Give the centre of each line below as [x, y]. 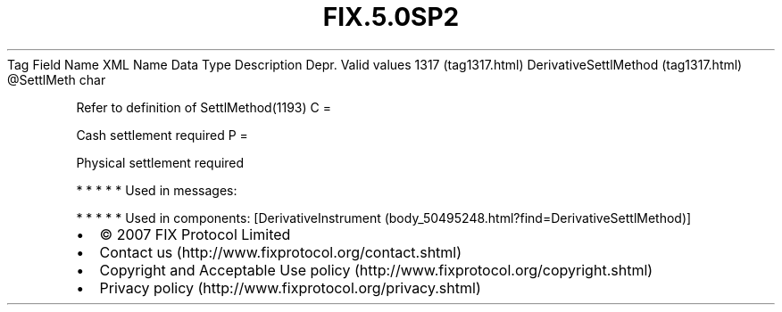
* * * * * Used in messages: [157, 190]
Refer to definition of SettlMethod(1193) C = [204, 107]
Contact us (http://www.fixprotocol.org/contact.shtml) [281, 252]
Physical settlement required [160, 162]
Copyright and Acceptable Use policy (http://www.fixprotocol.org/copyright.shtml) [376, 270]
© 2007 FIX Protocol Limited [195, 234]
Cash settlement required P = [162, 135]
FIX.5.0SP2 [391, 17]
